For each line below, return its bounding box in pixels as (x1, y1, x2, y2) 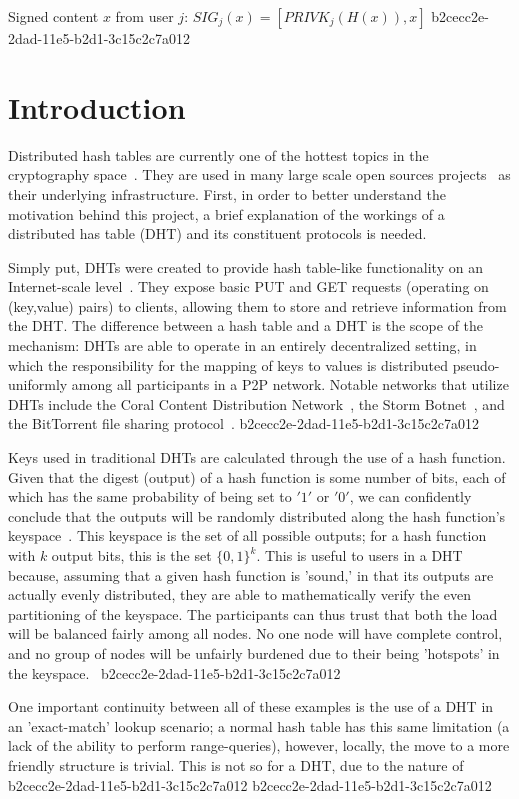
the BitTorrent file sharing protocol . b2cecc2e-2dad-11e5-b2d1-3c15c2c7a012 (8, 413, 479, 434)
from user (115, 6, 174, 26)
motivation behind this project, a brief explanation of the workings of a (8, 203, 445, 224)
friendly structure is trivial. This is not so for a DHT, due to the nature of (8, 754, 464, 775)
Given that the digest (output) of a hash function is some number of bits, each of (8, 466, 506, 487)
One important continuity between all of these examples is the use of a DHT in (8, 696, 494, 717)
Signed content (8, 6, 99, 26)
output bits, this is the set (51, 545, 212, 565)
